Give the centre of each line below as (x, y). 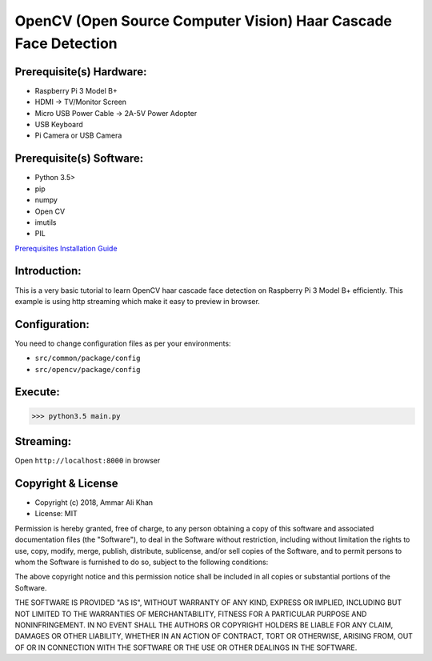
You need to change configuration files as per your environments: (123, 343)
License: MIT (56, 514)
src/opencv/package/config (88, 369)
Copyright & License (67, 483)
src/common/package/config (88, 359)
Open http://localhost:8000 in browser (88, 461)
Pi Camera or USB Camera (78, 135)
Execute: (37, 392)
